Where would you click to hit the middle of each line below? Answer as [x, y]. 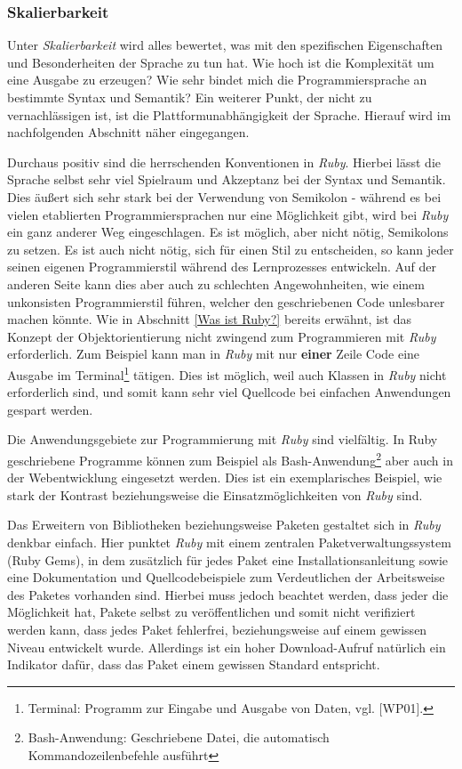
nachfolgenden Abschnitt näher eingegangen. [128, 132]
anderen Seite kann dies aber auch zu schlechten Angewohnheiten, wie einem [216, 283]
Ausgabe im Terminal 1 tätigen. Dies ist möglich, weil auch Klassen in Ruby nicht [227, 373]
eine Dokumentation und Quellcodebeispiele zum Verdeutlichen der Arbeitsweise [226, 577]
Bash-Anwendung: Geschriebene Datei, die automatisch [179, 737]
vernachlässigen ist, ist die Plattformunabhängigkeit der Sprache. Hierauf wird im [229, 114]
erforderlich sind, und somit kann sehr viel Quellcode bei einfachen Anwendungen [229, 392]
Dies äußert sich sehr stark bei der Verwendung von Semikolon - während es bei [224, 196]
